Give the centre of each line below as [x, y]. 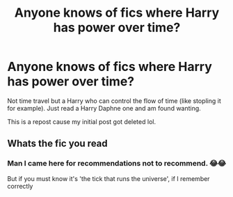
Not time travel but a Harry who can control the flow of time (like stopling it [114, 101]
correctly [20, 186]
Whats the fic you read [57, 144]
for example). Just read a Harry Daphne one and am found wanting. [104, 108]
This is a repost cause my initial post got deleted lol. [82, 121]
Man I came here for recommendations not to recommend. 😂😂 [117, 164]
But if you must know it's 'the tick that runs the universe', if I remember [109, 178]
